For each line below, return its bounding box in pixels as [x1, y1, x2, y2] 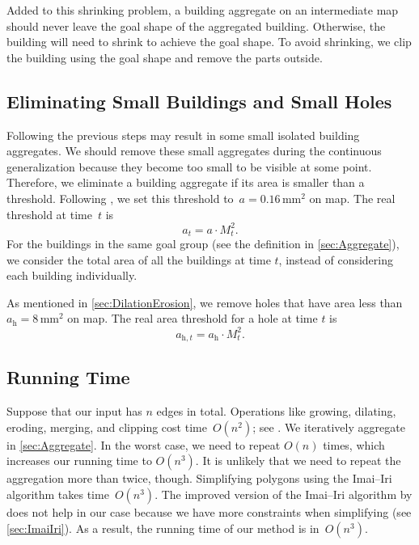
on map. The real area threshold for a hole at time [67, 310, 318, 327]
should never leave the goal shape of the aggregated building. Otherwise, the [6, 17, 386, 34]
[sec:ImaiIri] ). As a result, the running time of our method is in [6, 519, 320, 536]
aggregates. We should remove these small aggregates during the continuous [6, 142, 382, 159]
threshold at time [6, 205, 92, 222]
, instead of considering [278, 251, 393, 268]
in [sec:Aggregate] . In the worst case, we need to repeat [6, 436, 281, 453]
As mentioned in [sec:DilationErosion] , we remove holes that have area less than [6, 294, 403, 311]
